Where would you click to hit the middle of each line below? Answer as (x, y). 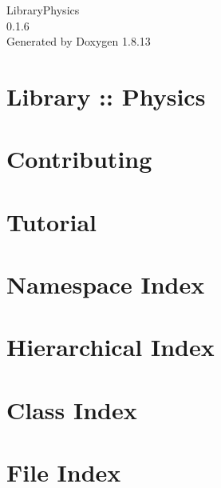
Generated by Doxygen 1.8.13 (79, 41)
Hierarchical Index (110, 347)
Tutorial (52, 221)
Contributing (79, 159)
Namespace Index (106, 284)
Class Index (72, 409)
